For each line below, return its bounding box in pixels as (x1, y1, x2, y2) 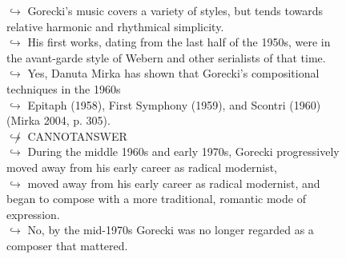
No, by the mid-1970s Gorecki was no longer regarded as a (27, 221, 314, 238)
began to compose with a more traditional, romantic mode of (6, 190, 306, 207)
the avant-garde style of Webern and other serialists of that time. (6, 49, 326, 66)
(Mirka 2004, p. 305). (6, 112, 111, 129)
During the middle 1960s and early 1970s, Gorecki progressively (27, 143, 340, 160)
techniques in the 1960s (6, 80, 121, 97)
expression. (6, 205, 60, 222)
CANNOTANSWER (27, 127, 127, 144)
